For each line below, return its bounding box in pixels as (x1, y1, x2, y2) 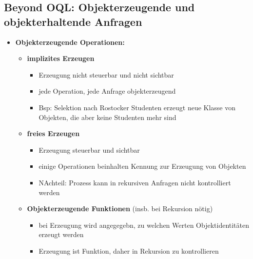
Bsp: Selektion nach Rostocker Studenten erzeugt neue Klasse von (39, 102, 236, 112)
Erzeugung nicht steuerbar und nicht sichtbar (39, 69, 174, 80)
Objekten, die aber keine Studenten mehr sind (39, 112, 176, 122)
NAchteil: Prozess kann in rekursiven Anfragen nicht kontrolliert (39, 177, 231, 187)
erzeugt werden (39, 229, 84, 239)
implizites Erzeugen (27, 53, 95, 63)
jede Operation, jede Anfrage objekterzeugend (39, 86, 176, 96)
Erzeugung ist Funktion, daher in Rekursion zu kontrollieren (39, 245, 219, 256)
